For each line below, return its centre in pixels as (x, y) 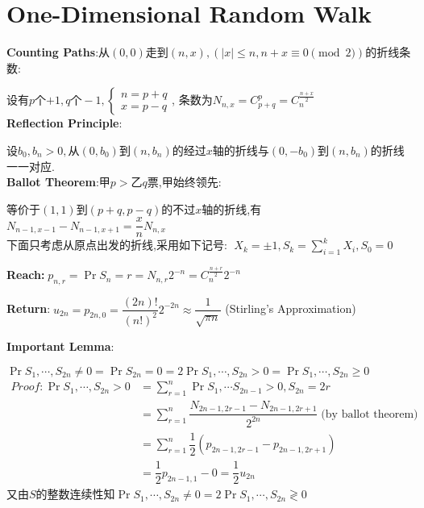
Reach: (26, 275)
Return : (29, 308)
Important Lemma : (60, 346)
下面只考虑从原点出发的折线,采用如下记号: (117, 245)
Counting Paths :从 (58, 52)
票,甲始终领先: (184, 182)
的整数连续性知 (75, 494)
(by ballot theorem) (370, 414)
